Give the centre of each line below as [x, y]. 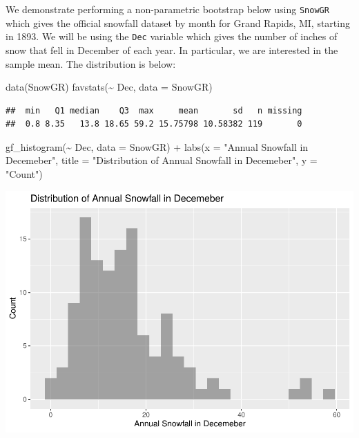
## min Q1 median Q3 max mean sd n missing [154, 110]
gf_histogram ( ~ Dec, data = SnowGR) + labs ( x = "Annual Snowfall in [157, 146]
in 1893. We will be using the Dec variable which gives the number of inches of [172, 36]
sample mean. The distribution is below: [91, 63]
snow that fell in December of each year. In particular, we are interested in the [172, 49]
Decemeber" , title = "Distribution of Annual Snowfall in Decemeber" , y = [162, 160]
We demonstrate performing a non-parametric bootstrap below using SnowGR [167, 9]
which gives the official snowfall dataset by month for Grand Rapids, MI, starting [178, 22]
